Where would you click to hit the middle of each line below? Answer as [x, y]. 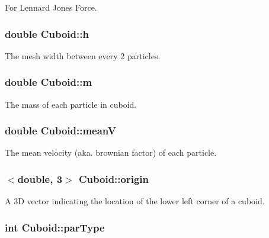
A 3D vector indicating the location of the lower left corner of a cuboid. [135, 201]
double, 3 [40, 178]
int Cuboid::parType [55, 227]
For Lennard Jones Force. [51, 7]
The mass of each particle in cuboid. [71, 104]
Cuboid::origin [113, 178]
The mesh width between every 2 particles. [83, 55]
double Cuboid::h [47, 33]
